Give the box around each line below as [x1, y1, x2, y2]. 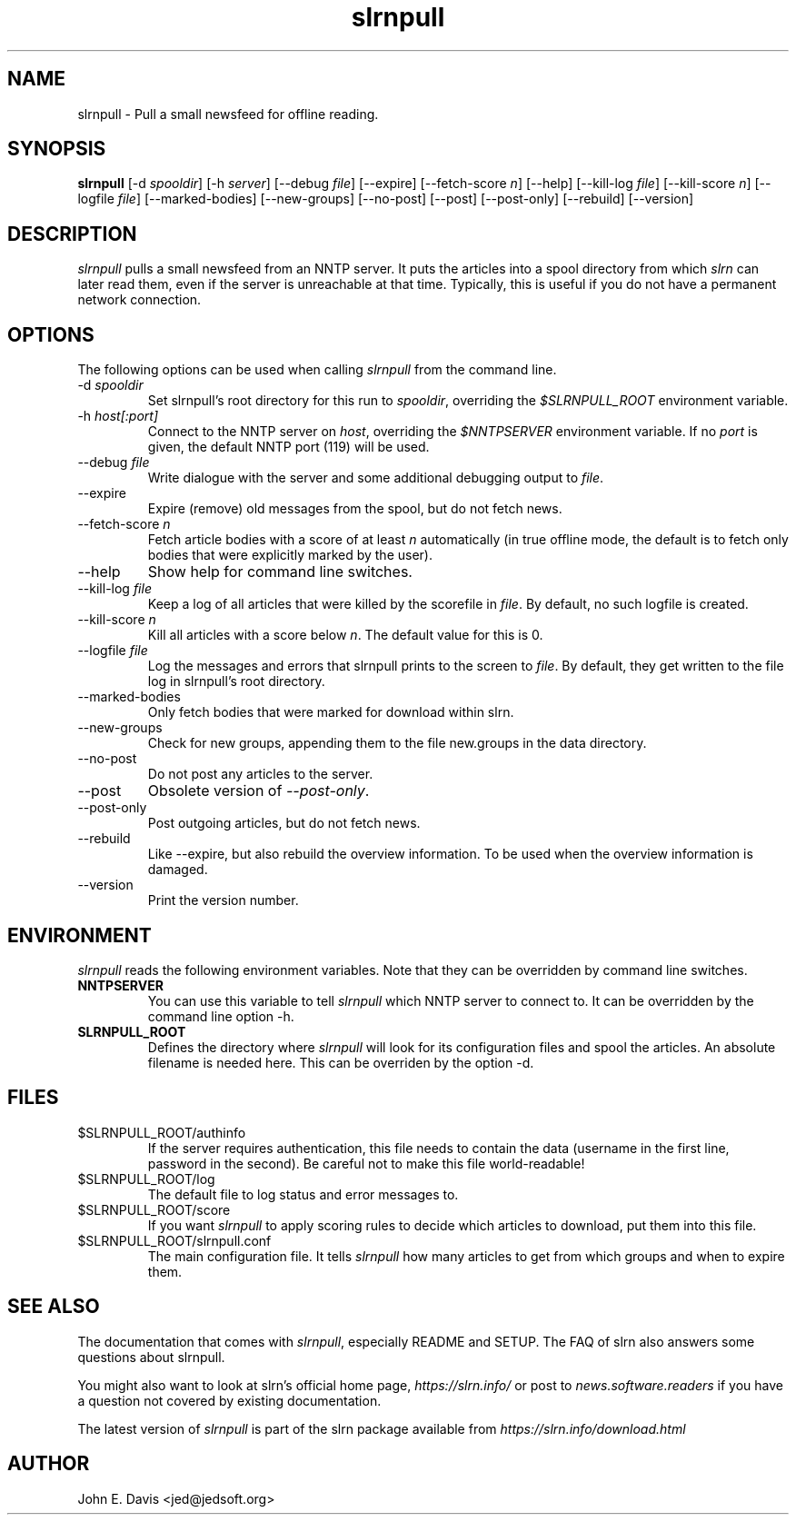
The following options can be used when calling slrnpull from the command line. [77, 362, 557, 378]
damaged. [147, 861, 208, 878]
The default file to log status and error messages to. [147, 1186, 459, 1202]
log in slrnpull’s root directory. [147, 673, 325, 690]
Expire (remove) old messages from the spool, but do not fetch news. [147, 501, 562, 517]
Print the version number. [147, 892, 299, 909]
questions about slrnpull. [77, 1348, 225, 1365]
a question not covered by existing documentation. [77, 1392, 382, 1408]
